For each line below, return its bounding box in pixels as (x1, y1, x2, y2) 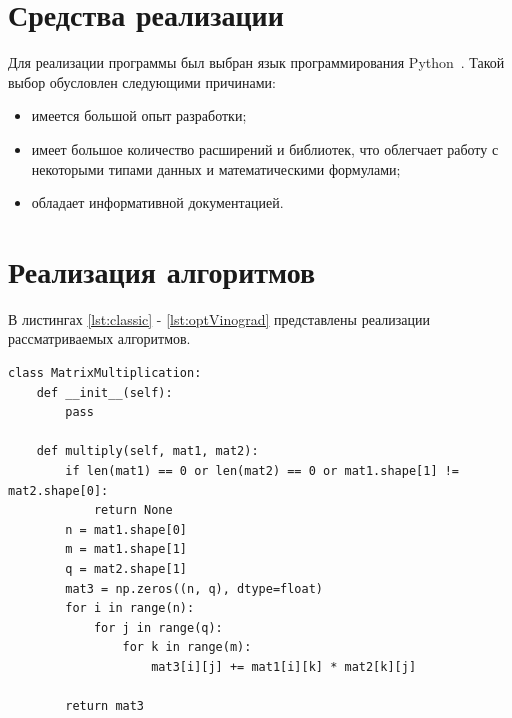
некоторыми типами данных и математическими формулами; (31, 158, 401, 179)
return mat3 (65, 699, 145, 714)
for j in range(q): (93, 620, 223, 635)
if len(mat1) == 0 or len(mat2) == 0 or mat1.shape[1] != (65, 463, 460, 478)
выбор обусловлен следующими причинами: (8, 71, 276, 92)
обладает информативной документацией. (31, 192, 284, 213)
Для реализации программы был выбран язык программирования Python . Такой (8, 52, 505, 73)
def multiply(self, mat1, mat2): (36, 444, 259, 459)
